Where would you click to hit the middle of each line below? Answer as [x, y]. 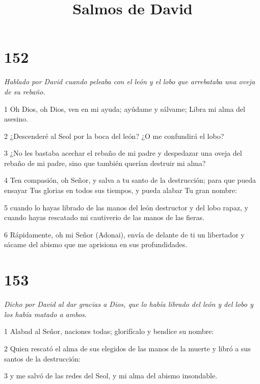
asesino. [16, 119]
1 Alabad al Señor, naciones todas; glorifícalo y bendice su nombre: [109, 331]
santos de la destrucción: [42, 358]
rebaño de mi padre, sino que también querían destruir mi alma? [105, 163]
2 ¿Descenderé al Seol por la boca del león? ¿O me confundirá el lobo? [114, 136]
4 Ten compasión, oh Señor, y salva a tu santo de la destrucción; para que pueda [130, 180]
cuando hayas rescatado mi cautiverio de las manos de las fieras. [104, 217]
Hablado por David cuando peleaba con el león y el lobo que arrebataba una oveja [130, 81]
